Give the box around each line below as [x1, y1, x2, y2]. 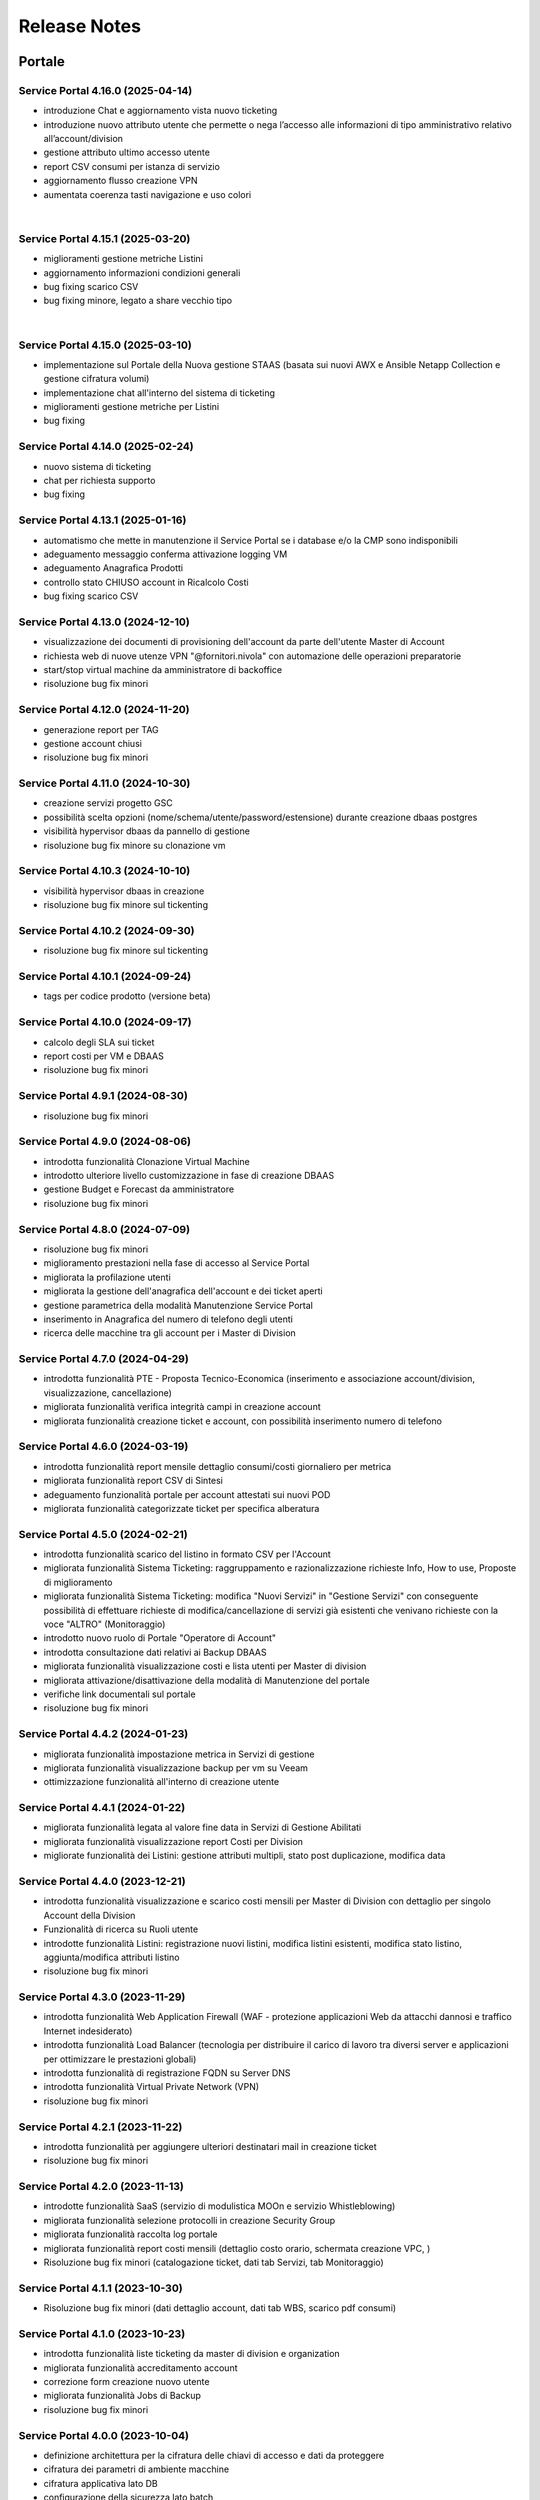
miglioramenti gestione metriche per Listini [43, 401, 220, 413]
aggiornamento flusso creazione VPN [43, 175, 199, 187]
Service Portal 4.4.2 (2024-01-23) [18, 1727, 189, 1741]
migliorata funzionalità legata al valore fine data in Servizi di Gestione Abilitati [43, 1821, 362, 1834]
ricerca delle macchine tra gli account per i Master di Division [43, 1327, 297, 1339]
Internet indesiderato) [43, 2025, 133, 2037]
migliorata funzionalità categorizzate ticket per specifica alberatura [43, 1502, 320, 1514]
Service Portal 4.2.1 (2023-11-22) [18, 2120, 183, 2134]
